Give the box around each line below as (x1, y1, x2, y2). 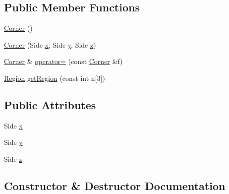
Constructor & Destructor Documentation (4, 178, 226, 193)
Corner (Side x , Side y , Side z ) (4, 39, 96, 50)
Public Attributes (4, 97, 96, 112)
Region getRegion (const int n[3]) (4, 72, 105, 83)
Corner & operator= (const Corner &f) (4, 56, 123, 66)
